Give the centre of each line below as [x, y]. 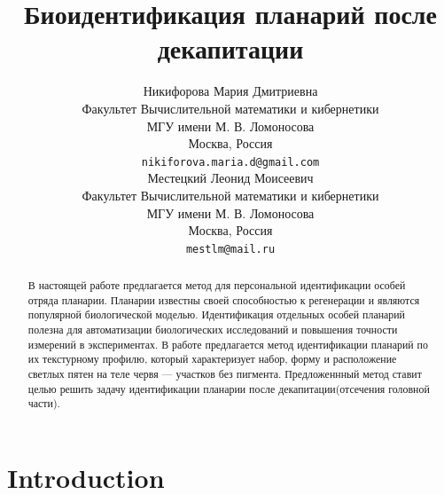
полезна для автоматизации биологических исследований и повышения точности [213, 330]
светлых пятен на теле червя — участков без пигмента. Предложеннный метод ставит [225, 374]
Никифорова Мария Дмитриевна [230, 91]
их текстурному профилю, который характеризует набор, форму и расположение [212, 359]
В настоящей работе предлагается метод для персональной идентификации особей [217, 285]
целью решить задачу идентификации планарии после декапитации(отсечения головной [229, 388]
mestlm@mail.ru [230, 249]
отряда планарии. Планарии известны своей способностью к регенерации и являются [224, 299]
